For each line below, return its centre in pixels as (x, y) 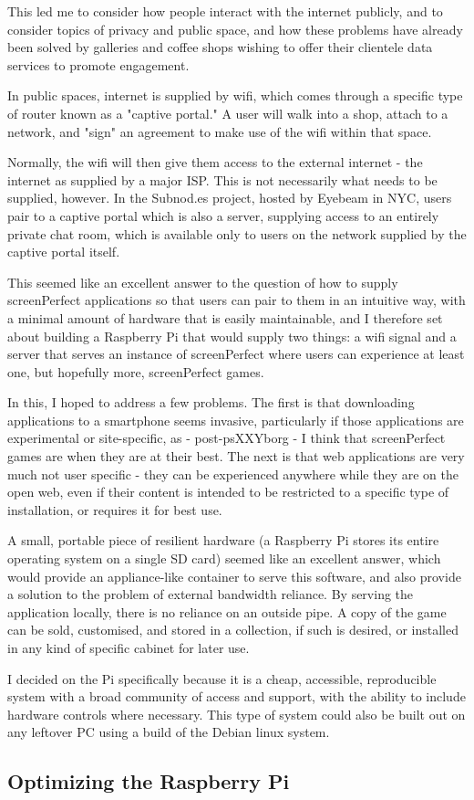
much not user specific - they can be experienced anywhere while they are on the (233, 474)
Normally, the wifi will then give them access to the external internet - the (215, 162)
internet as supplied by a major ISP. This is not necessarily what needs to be (222, 179)
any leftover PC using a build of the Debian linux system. (169, 732)
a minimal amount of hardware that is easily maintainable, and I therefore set (225, 317)
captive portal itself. (64, 252)
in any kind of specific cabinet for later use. (129, 647)
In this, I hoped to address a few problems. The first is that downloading (211, 402)
